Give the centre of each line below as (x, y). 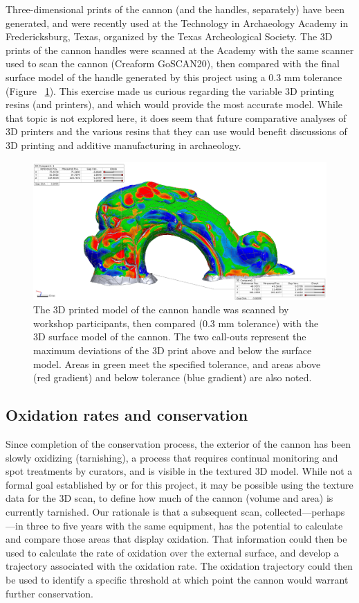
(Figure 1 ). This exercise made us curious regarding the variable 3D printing (170, 90)
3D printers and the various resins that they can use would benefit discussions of (176, 131)
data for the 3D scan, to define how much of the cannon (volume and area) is (169, 498)
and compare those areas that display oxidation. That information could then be (176, 539)
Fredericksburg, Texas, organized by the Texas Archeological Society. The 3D (169, 36)
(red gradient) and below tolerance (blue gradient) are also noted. (173, 377)
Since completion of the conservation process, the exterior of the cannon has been (178, 444)
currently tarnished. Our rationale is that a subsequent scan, (134, 512)
